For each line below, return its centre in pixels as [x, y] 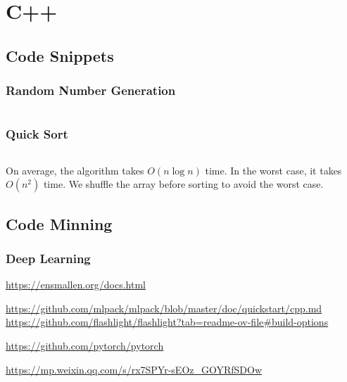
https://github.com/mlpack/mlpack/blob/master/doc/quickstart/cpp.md [164, 308]
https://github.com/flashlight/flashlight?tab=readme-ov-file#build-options [167, 322]
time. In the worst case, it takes [273, 170]
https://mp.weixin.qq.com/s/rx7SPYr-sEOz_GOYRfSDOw [134, 369]
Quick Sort [37, 134]
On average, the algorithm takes [75, 170]
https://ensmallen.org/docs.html [76, 285]
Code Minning [59, 223]
